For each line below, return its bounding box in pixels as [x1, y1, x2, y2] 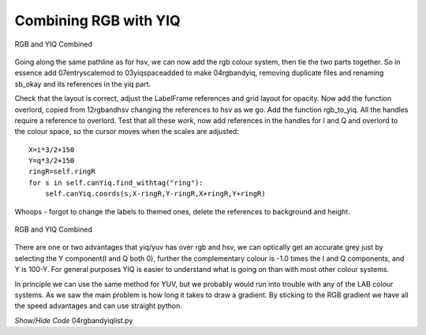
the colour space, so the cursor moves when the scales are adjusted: [14, 127, 240, 136]
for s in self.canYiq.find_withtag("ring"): [28, 178, 204, 187]
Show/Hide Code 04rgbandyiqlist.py [14, 315, 133, 325]
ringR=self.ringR [28, 167, 95, 177]
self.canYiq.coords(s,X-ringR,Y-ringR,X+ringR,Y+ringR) [44, 189, 266, 199]
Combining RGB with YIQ [14, 12, 181, 29]
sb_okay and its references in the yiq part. [14, 79, 151, 88]
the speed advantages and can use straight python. [14, 301, 183, 311]
